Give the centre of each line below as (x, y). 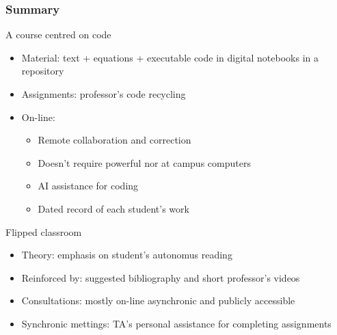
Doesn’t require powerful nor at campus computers (144, 162)
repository (43, 71)
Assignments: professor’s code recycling (104, 94)
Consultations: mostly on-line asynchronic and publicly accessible (158, 300)
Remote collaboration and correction (114, 140)
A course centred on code (58, 35)
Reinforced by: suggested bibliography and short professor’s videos (161, 277)
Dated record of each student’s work (113, 208)
